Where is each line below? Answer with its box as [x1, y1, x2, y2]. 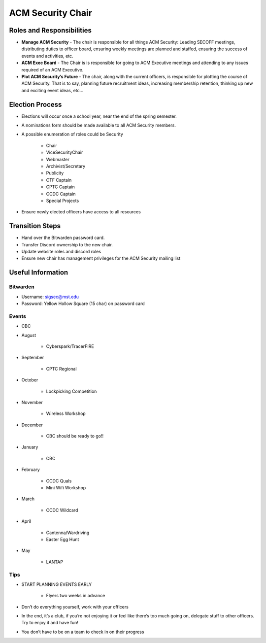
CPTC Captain [46, 184, 75, 190]
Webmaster [46, 156, 70, 162]
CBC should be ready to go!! [46, 433, 103, 439]
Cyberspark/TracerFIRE [46, 343, 94, 349]
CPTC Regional [46, 366, 77, 372]
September [21, 355, 44, 361]
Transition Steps [9, 222, 61, 230]
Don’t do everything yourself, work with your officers [21, 604, 129, 609]
